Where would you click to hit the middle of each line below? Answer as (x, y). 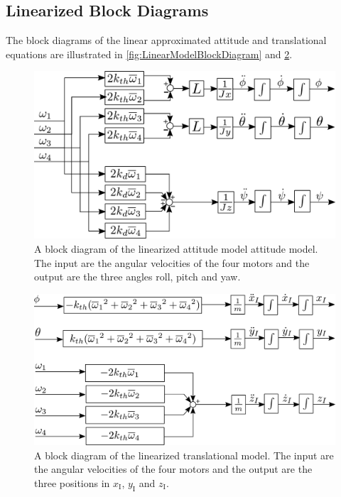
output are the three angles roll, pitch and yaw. (137, 277)
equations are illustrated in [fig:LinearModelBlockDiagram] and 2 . (149, 54)
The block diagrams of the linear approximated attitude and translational (166, 40)
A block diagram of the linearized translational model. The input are (184, 455)
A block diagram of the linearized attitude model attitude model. (176, 248)
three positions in (72, 482)
